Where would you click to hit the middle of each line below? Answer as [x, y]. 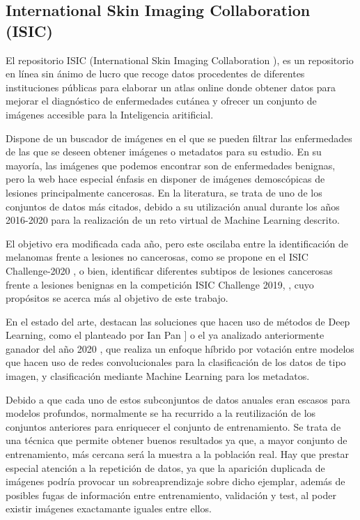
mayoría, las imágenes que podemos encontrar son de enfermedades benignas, [171, 165]
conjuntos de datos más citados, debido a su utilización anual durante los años [173, 206]
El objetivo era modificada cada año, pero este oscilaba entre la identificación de [177, 243]
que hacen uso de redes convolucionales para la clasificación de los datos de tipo [176, 362]
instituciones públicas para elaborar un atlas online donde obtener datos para [171, 87]
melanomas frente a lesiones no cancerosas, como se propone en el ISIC [157, 257]
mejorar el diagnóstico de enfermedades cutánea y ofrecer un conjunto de [161, 101]
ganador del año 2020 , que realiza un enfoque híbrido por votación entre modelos [180, 348]
